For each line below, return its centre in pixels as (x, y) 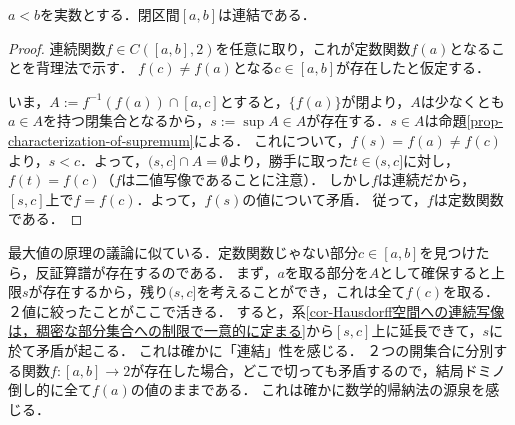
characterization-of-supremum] (101, 139)
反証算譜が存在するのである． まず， (156, 271)
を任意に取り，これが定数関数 (313, 47)
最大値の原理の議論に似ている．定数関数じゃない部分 (183, 251)
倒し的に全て (50, 389)
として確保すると (435, 271)
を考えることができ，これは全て (301, 291)
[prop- (485, 120)
